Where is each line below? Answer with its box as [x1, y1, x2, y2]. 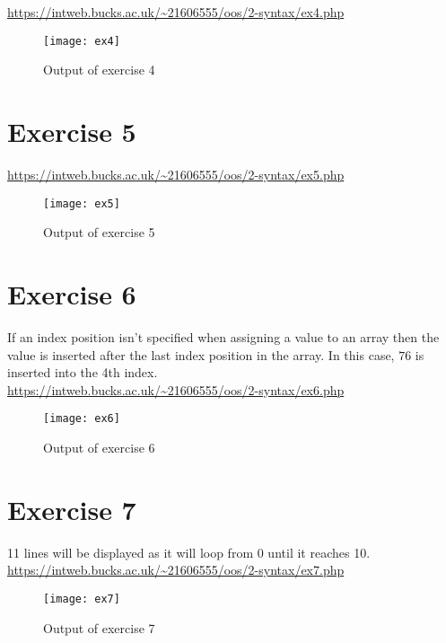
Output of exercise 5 [43, 223, 155, 242]
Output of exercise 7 [43, 618, 155, 637]
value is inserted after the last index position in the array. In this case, [7, 345, 395, 364]
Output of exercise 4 [43, 60, 155, 79]
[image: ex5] [43, 197, 120, 210]
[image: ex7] [43, 592, 120, 605]
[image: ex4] [43, 34, 120, 48]
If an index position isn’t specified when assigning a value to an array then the [7, 327, 440, 346]
